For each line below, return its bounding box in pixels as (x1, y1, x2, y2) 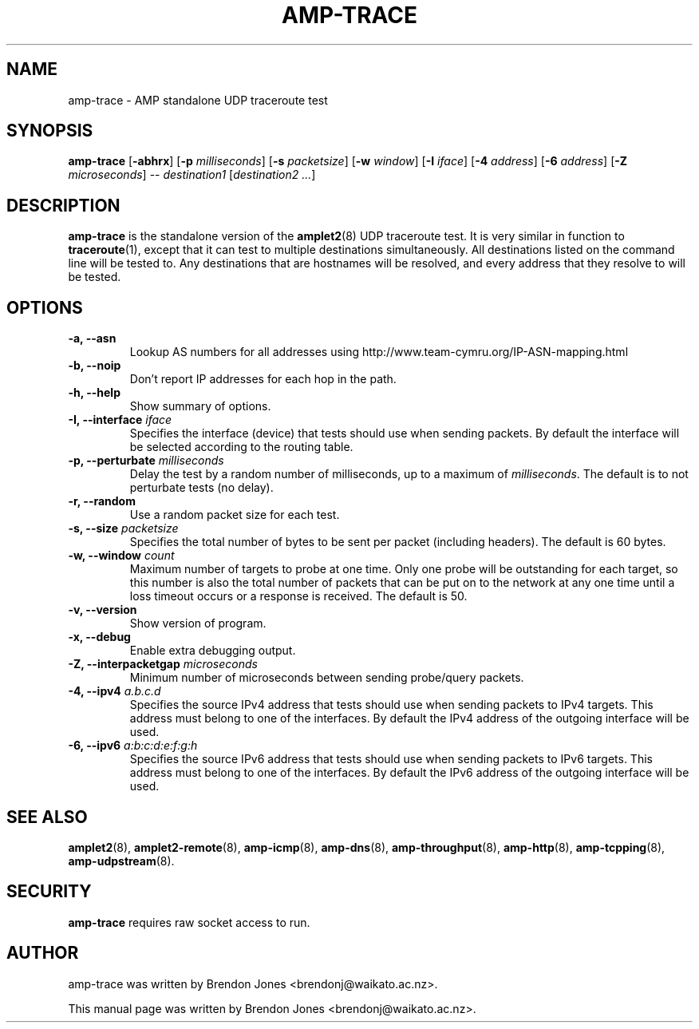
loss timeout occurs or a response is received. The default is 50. (129, 589, 468, 604)
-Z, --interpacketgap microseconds (68, 657, 258, 671)
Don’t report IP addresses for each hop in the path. (129, 372, 397, 386)
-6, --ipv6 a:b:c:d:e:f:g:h (68, 738, 198, 753)
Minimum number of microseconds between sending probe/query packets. (129, 671, 524, 685)
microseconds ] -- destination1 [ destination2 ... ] (68, 168, 316, 182)
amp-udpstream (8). (68, 853, 175, 868)
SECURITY (6, 881, 92, 902)
